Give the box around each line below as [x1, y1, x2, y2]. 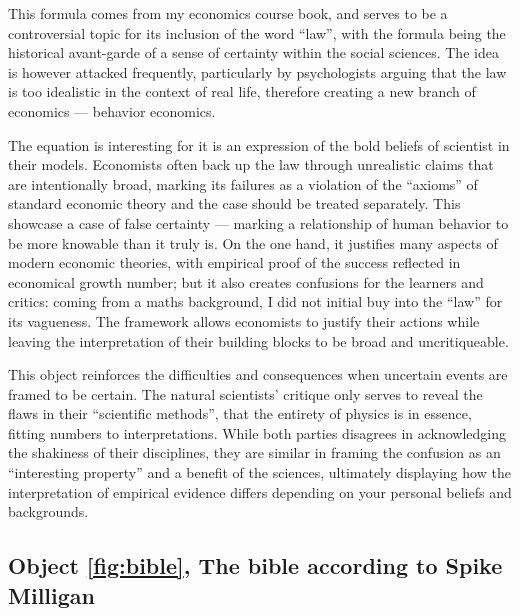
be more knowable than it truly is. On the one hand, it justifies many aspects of [8, 232, 498, 253]
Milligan [8, 579, 95, 610]
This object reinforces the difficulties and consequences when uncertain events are [8, 364, 508, 385]
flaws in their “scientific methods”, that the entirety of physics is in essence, [8, 403, 472, 424]
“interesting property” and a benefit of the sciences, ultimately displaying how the [8, 462, 511, 483]
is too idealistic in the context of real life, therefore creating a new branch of [8, 81, 476, 102]
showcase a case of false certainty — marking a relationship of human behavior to [8, 212, 509, 233]
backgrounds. [8, 501, 89, 522]
